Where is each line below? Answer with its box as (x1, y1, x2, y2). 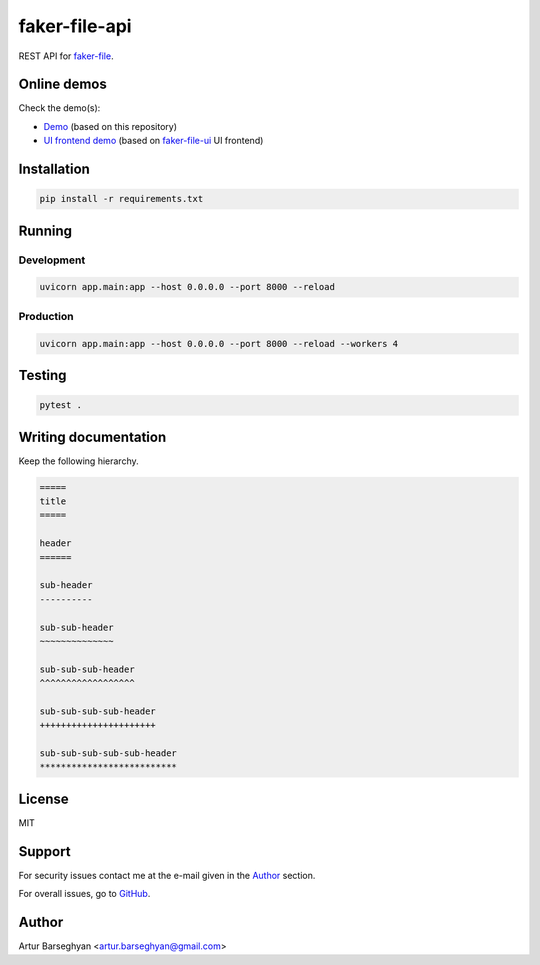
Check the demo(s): (18, 102, 101, 114)
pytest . (39, 400, 83, 411)
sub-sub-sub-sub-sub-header (39, 748, 177, 759)
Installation (18, 161, 90, 178)
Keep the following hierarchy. (18, 455, 139, 467)
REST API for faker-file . (18, 50, 114, 62)
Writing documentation (18, 428, 167, 445)
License (18, 790, 69, 807)
